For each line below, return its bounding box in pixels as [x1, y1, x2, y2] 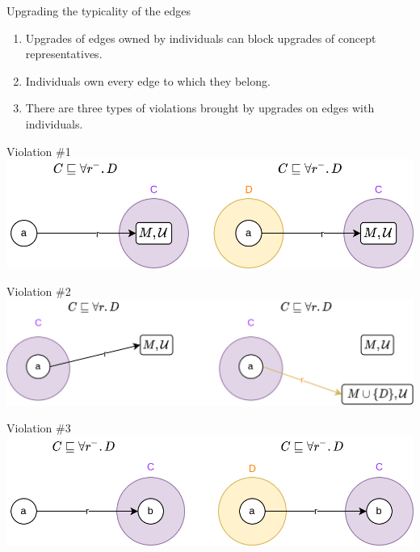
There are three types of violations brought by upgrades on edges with [25, 99, 375, 116]
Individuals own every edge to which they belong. [25, 72, 271, 89]
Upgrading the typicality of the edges [6, 2, 191, 19]
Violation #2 [6, 282, 71, 299]
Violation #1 [6, 142, 71, 159]
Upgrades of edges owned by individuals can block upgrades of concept [25, 29, 376, 46]
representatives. [25, 45, 103, 62]
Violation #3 [6, 419, 71, 436]
